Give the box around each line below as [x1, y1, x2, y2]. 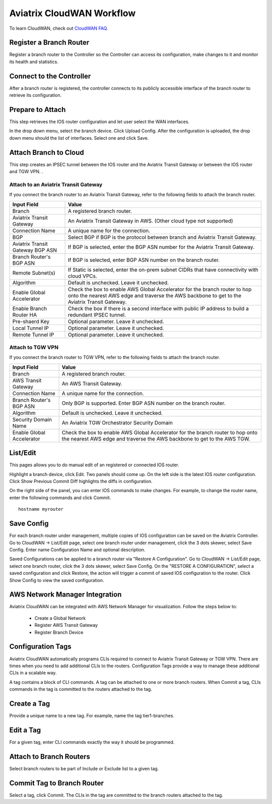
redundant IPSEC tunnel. [67, 311, 126, 318]
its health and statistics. [9, 59, 59, 65]
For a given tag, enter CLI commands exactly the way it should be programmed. [9, 739, 175, 745]
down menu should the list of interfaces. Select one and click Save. [9, 135, 149, 141]
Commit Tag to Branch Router [9, 779, 104, 787]
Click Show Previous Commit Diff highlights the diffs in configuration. [9, 478, 153, 485]
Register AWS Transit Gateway [34, 622, 98, 628]
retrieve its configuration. [9, 92, 62, 98]
